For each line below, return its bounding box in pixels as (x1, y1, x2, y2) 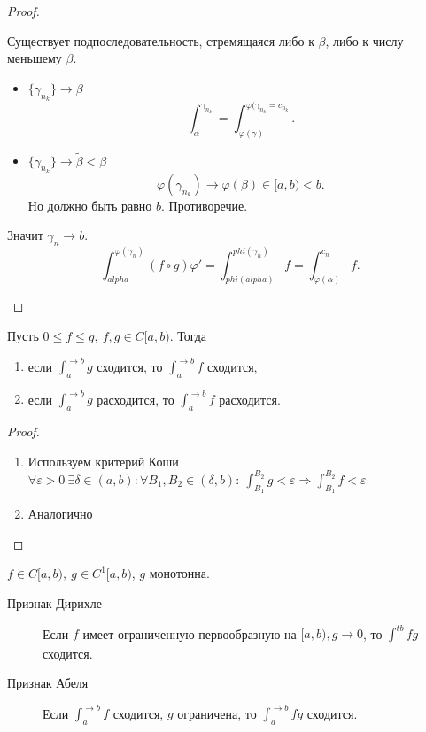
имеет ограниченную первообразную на (82, 624, 297, 642)
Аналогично (27, 505, 93, 523)
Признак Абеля (7, 674, 89, 692)
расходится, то (97, 389, 174, 408)
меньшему (7, 49, 62, 67)
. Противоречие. (161, 196, 248, 214)
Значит (7, 226, 43, 244)
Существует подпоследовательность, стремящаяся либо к (7, 31, 314, 50)
